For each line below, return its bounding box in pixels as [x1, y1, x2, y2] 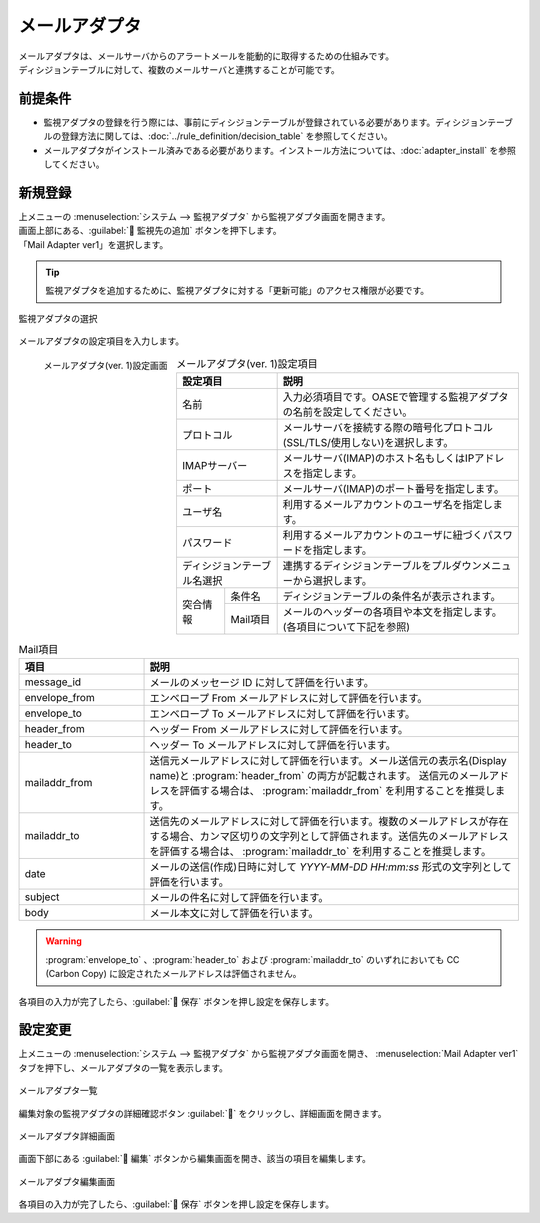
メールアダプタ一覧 [18, 1085, 98, 1097]
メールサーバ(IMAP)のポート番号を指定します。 [282, 482, 505, 496]
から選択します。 [292, 574, 372, 588]
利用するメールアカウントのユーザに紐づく [282, 528, 484, 542]
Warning [45, 935, 82, 947]
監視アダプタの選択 [18, 312, 98, 324]
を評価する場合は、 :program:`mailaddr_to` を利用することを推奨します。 [149, 845, 492, 859]
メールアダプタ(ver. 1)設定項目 [176, 356, 319, 370]
